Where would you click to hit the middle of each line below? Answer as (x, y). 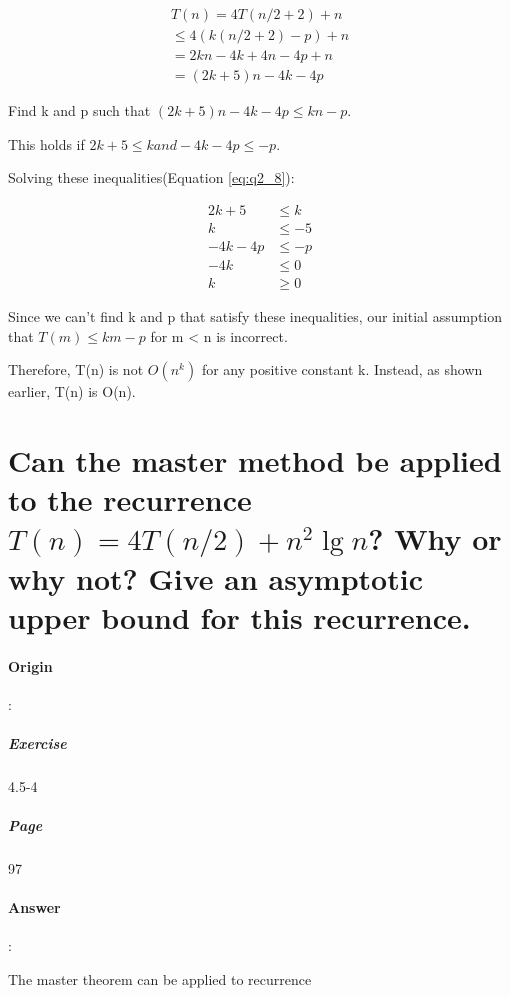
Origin (30, 665)
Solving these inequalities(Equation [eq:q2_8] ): (151, 177)
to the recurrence (130, 499)
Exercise (37, 742)
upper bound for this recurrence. (239, 616)
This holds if (46, 143)
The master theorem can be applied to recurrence (160, 979)
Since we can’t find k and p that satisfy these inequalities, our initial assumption (255, 316)
